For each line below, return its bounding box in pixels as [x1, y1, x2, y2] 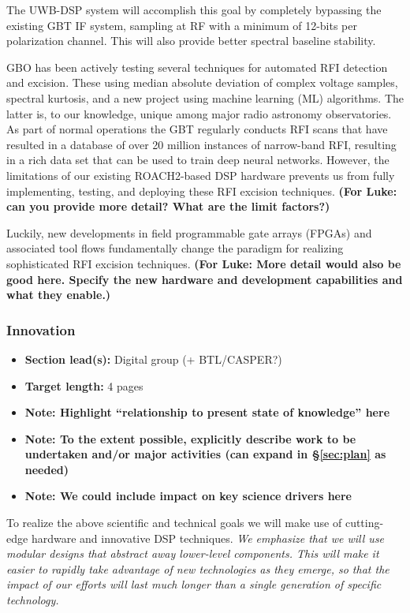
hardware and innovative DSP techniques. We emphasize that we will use [31, 529, 385, 546]
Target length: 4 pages [24, 377, 143, 394]
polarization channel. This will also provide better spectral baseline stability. [6, 32, 376, 49]
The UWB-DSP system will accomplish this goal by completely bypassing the [6, 2, 382, 17]
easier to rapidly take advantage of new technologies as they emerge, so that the [6, 560, 389, 577]
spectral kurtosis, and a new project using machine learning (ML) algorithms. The [6, 89, 404, 106]
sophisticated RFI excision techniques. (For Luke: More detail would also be [6, 255, 401, 271]
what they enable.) [6, 286, 111, 303]
